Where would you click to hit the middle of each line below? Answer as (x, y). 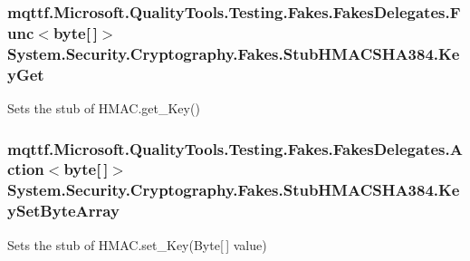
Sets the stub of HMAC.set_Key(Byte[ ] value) (137, 244)
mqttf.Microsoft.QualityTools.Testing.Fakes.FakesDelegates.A (235, 148)
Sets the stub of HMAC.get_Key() (104, 107)
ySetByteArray (63, 211)
